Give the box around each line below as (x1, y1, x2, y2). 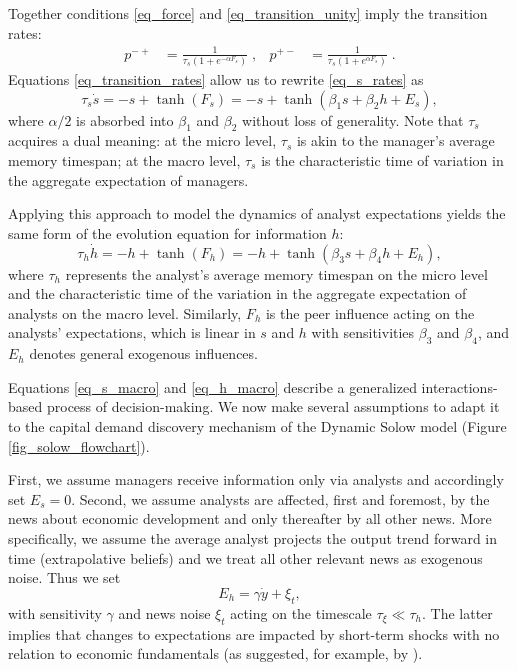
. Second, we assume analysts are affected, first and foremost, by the (71, 488, 490, 509)
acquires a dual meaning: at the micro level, (8, 130, 277, 151)
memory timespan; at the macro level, (8, 150, 241, 171)
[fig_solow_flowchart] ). (8, 435, 150, 456)
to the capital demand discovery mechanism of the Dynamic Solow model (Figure (8, 415, 507, 436)
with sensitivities (311, 322, 415, 343)
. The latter (421, 602, 493, 623)
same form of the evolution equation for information (8, 222, 327, 243)
